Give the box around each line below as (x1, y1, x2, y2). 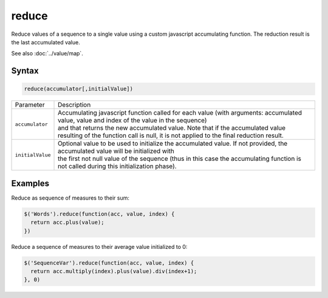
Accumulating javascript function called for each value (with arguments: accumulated (58, 109, 302, 117)
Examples (11, 178, 50, 188)
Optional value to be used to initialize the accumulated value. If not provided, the (58, 140, 288, 148)
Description (58, 101, 91, 109)
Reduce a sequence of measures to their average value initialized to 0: (11, 243, 188, 250)
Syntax (11, 66, 39, 76)
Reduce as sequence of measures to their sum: (11, 194, 130, 201)
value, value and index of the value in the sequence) (58, 116, 207, 124)
